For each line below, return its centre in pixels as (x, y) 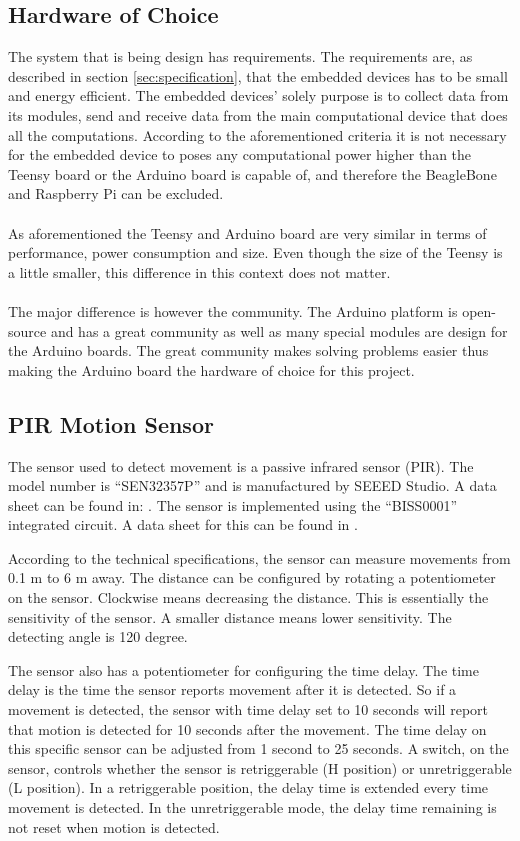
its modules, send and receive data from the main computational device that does (258, 114)
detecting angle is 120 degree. (98, 636)
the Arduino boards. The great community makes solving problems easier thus (248, 350)
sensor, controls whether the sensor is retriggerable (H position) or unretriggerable (260, 767)
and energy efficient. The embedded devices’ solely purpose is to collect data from (258, 95)
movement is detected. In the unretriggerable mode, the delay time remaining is (252, 807)
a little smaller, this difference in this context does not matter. (199, 271)
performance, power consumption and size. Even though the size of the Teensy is (255, 252)
